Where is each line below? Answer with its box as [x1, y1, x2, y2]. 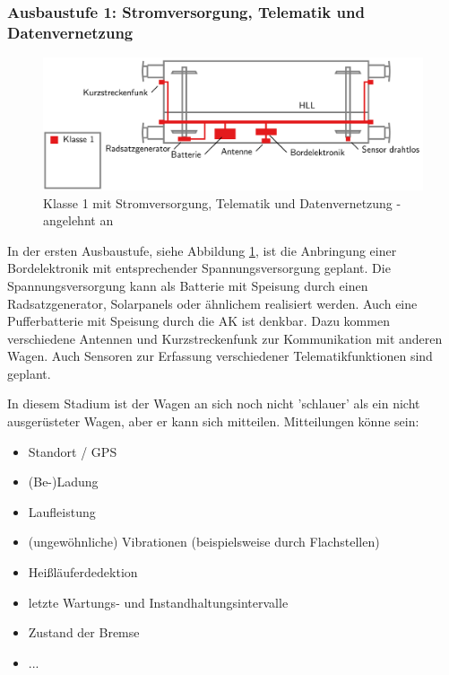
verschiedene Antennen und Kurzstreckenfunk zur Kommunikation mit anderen [7, 329, 443, 347]
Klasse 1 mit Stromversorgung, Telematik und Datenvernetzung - [43, 193, 402, 212]
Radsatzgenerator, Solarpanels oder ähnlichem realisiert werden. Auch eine [7, 294, 418, 312]
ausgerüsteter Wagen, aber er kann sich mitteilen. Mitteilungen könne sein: [7, 412, 419, 431]
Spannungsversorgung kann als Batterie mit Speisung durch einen [7, 276, 368, 294]
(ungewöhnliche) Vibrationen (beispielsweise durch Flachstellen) [28, 532, 380, 551]
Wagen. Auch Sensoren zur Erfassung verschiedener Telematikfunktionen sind [7, 346, 433, 365]
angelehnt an [43, 211, 114, 230]
